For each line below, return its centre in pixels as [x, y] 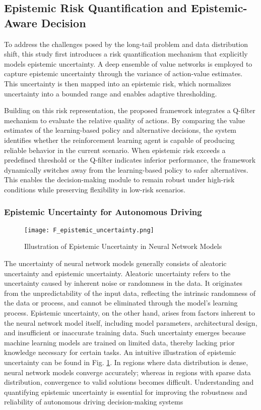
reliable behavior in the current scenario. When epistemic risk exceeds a [115, 150]
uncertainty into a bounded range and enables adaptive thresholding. [111, 93]
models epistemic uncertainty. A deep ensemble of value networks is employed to [128, 63]
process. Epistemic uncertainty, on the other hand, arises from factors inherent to [129, 312]
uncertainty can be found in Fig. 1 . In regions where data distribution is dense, [126, 362]
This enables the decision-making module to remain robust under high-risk [119, 180]
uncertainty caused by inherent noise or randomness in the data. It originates [123, 283]
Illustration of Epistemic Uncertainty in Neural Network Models [123, 246]
